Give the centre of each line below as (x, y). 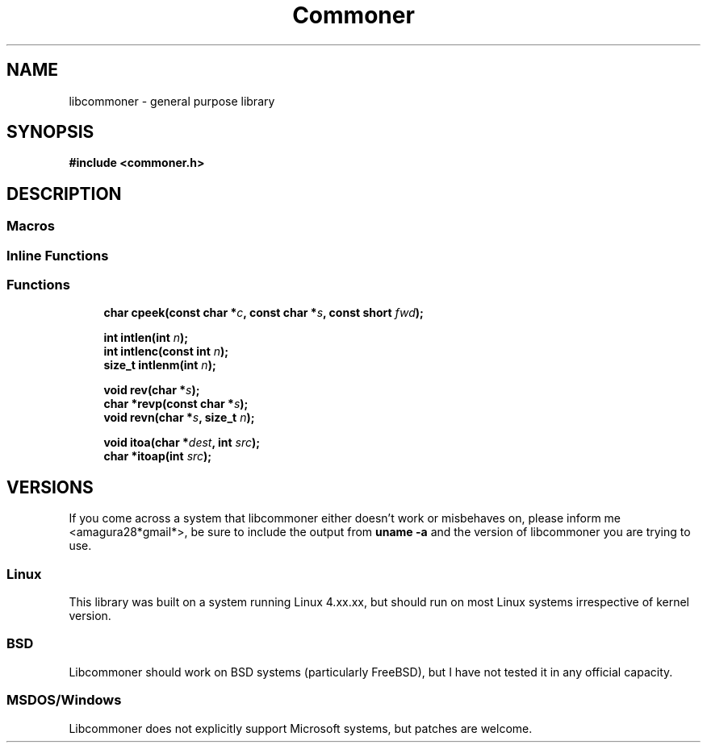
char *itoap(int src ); (158, 456)
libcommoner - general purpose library (172, 101)
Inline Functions (58, 255)
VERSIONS (50, 487)
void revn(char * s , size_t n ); (179, 418)
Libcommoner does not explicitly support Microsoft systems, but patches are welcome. (301, 728)
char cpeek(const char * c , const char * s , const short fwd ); (264, 313)
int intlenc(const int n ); (166, 352)
